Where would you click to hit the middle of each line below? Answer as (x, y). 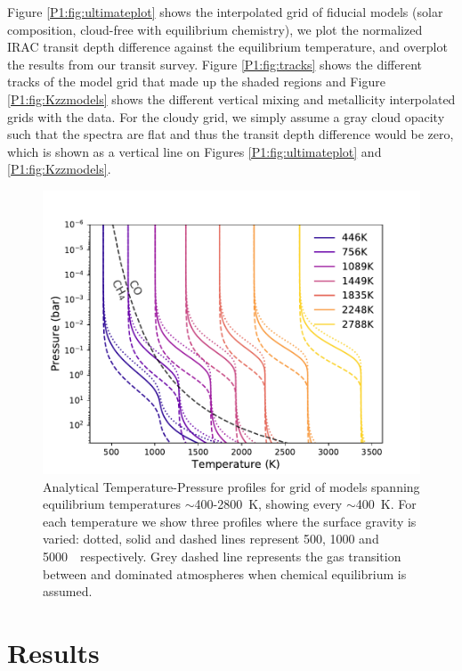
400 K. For (386, 504)
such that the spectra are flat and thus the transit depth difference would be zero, (231, 134)
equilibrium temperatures (112, 504)
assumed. (68, 591)
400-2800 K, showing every (268, 504)
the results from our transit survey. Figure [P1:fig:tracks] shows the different (215, 64)
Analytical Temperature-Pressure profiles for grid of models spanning (231, 486)
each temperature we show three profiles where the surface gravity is (230, 521)
